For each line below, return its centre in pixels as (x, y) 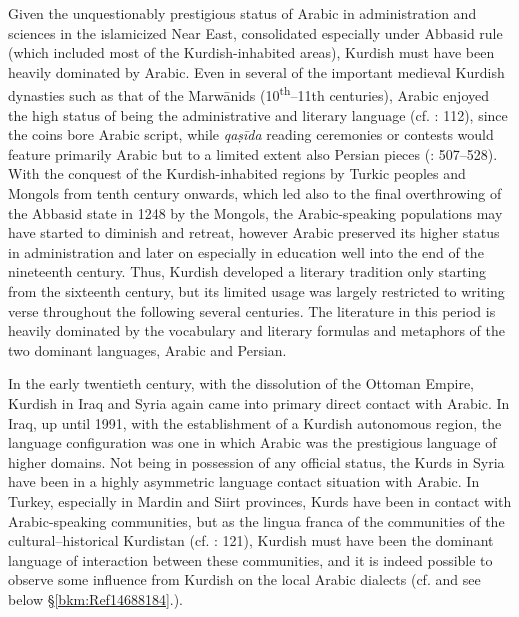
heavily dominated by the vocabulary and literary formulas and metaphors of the (257, 330)
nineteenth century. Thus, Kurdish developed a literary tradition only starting (247, 271)
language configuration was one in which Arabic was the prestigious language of (252, 442)
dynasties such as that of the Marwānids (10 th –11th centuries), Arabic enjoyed (248, 94)
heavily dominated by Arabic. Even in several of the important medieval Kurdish (256, 71)
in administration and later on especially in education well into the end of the (246, 251)
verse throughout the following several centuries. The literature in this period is (252, 310)
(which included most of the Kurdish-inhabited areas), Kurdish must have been (251, 52)
